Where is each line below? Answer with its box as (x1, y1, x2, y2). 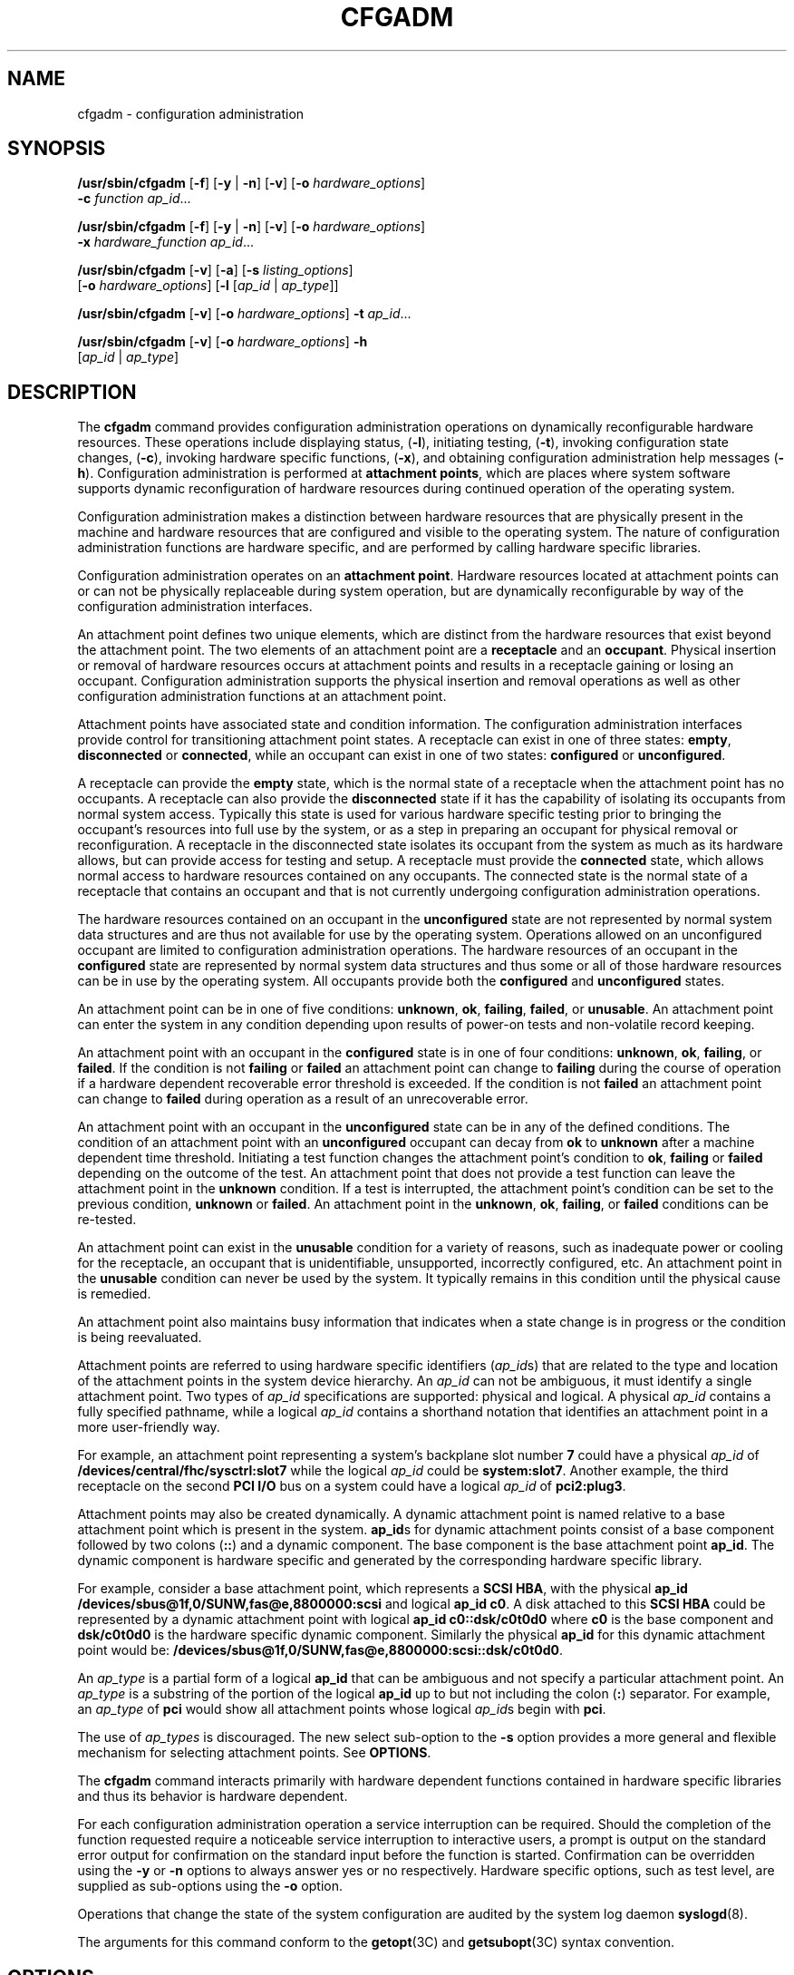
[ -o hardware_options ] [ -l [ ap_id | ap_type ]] (77, 277, 339, 294)
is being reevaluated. (77, 1329, 202, 1346)
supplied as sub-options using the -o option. (77, 1878, 343, 1894)
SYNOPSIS (7, 137, 106, 161)
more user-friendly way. (77, 1419, 220, 1435)
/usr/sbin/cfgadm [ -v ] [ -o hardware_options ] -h (77, 334, 368, 350)
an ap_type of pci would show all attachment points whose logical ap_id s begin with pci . (77, 1701, 606, 1717)
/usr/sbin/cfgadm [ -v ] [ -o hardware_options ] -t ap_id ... (77, 306, 412, 322)
